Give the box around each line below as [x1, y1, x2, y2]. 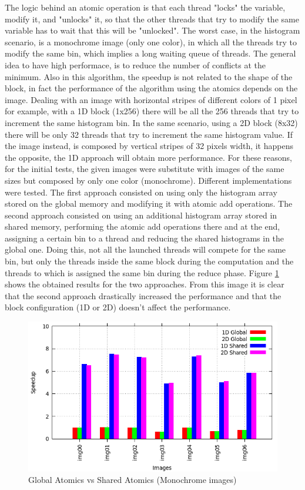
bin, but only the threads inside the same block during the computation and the [5, 255, 294, 267]
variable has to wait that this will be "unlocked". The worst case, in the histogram [5, 24, 300, 37]
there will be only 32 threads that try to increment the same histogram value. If [5, 128, 293, 140]
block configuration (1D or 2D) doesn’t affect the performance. [5, 301, 231, 313]
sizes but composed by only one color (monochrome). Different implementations [5, 174, 292, 186]
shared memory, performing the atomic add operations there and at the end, [5, 220, 280, 233]
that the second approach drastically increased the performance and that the [5, 289, 281, 302]
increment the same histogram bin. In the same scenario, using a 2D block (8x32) [5, 116, 298, 128]
